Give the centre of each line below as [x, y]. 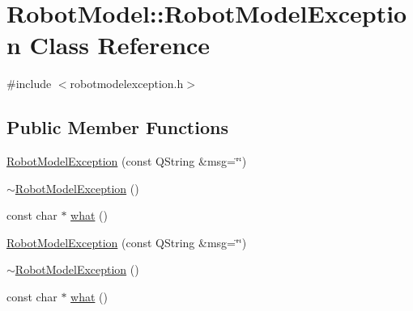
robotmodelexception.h [127, 84]
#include [29, 84]
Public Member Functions [117, 127]
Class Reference [120, 45]
